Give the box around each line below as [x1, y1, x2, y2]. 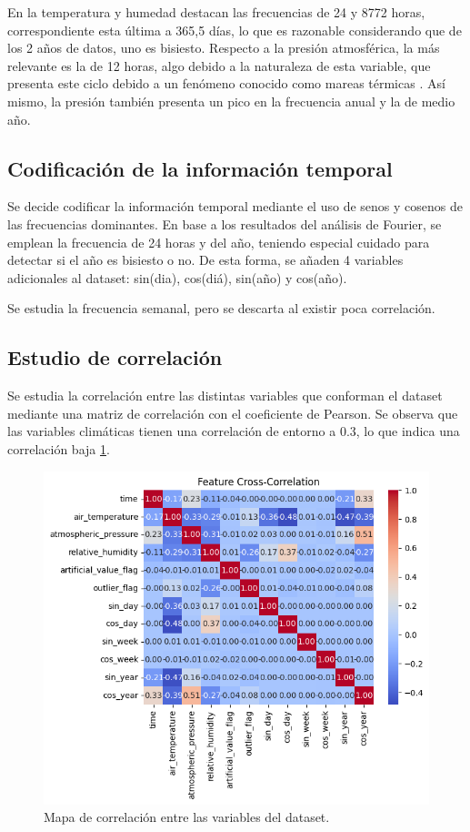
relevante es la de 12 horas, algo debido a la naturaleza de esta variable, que [7, 56, 431, 75]
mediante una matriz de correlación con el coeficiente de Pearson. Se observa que [7, 403, 458, 422]
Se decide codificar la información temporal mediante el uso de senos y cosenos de [7, 197, 463, 216]
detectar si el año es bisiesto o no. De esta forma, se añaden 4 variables [7, 250, 404, 269]
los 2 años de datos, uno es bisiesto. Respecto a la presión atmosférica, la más [7, 38, 440, 57]
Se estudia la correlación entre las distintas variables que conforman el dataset [7, 386, 443, 405]
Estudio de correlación [7, 343, 223, 371]
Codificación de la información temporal [7, 154, 393, 182]
